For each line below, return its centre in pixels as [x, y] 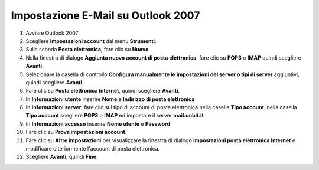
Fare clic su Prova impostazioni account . [76, 132]
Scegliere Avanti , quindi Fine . [62, 157]
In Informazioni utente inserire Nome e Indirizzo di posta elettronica [110, 99]
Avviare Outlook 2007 [52, 33]
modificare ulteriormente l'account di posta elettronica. [93, 149]
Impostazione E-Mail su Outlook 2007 [105, 15]
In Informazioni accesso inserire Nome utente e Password [98, 123]
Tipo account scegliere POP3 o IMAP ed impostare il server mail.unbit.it [115, 116]
